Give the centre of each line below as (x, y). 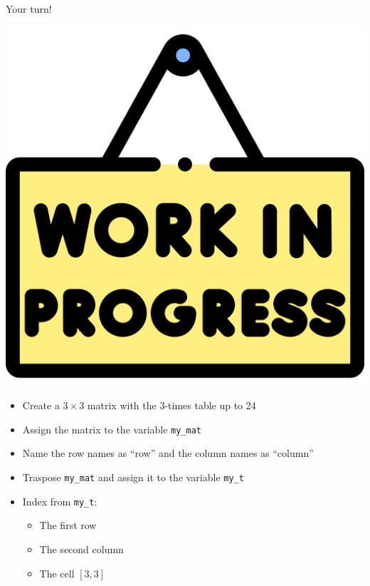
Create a (41, 405)
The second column (81, 549)
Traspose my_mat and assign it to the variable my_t (133, 477)
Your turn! (29, 9)
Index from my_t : (60, 501)
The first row (68, 525)
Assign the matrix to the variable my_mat (112, 429)
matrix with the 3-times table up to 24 (171, 405)
